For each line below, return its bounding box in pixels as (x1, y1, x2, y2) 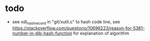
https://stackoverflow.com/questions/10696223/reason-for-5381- (12, 25, 145, 31)
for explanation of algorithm (73, 30, 129, 36)
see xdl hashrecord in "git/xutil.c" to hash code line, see (12, 19, 120, 26)
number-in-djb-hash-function (12, 30, 73, 36)
